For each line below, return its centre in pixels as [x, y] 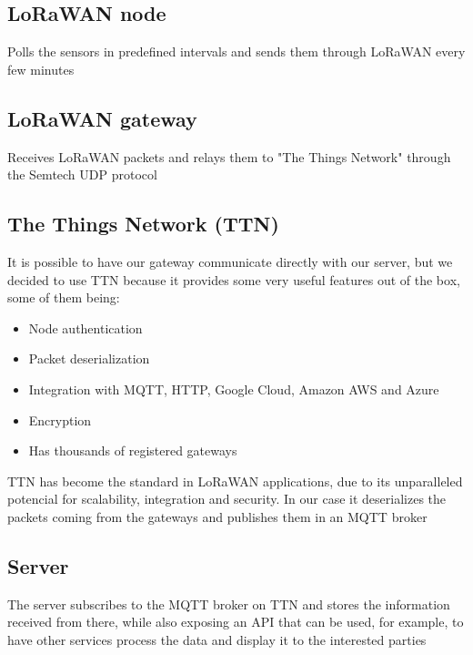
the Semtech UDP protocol [82, 174]
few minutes [41, 69]
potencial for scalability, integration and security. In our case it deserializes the [227, 499]
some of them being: [64, 297]
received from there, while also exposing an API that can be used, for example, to [236, 622]
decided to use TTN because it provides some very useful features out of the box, [234, 279]
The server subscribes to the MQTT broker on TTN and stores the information [229, 604]
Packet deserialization [89, 358]
